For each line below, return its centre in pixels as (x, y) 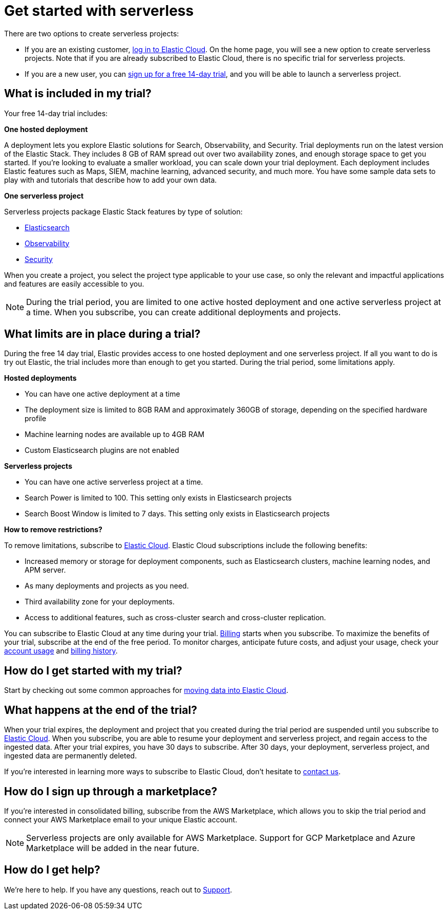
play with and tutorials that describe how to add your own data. (111, 180)
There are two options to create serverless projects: (92, 33)
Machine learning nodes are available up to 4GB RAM (115, 434)
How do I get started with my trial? (93, 670)
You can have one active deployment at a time (102, 394)
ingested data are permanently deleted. (71, 756)
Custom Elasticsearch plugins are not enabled (102, 450)
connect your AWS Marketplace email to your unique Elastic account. (121, 819)
